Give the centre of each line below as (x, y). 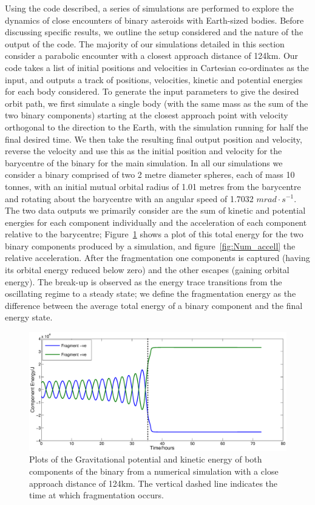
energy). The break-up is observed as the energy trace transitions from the (144, 281)
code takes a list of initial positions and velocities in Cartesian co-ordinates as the (157, 67)
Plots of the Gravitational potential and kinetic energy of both (146, 459)
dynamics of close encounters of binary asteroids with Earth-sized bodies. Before (154, 20)
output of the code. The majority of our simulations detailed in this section (145, 43)
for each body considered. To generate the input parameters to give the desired (152, 91)
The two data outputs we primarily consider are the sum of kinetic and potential (155, 210)
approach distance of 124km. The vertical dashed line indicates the (154, 483)
